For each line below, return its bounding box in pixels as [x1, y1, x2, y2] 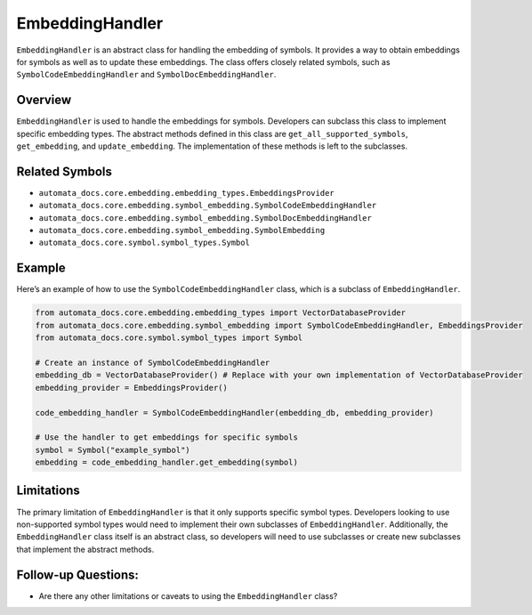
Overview [16, 93, 72, 108]
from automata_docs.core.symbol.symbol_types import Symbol [35, 333, 303, 343]
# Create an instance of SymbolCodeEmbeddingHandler [35, 357, 270, 368]
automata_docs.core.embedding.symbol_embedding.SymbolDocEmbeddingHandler [38, 213, 373, 223]
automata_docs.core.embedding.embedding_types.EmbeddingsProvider [38, 188, 335, 198]
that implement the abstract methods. [16, 544, 155, 554]
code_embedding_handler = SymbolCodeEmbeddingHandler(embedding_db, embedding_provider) [35, 408, 435, 417]
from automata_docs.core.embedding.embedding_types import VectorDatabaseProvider [35, 308, 407, 318]
